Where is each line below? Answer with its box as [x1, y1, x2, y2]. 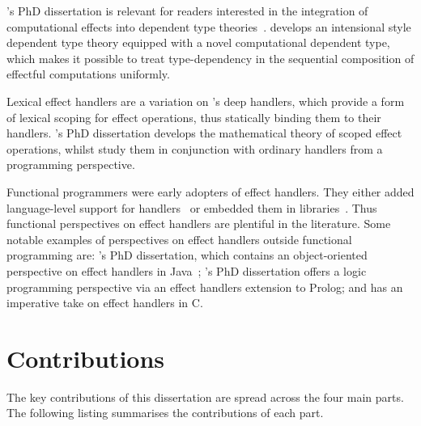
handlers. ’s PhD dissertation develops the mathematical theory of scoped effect [6, 124, 402, 141]
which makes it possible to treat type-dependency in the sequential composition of [6, 49, 415, 66]
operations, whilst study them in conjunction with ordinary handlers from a [6, 140, 383, 157]
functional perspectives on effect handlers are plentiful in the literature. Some [6, 215, 391, 232]
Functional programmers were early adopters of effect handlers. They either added [6, 183, 415, 200]
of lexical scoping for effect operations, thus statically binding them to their [6, 108, 381, 125]
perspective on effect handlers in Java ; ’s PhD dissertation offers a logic [6, 262, 367, 279]
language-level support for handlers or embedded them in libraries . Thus [6, 199, 377, 216]
